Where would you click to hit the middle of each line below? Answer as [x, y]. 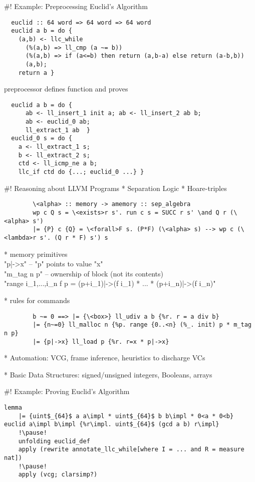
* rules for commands [37, 300]
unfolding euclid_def [54, 441]
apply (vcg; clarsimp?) [58, 475]
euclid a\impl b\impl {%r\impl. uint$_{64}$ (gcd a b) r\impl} [112, 424]
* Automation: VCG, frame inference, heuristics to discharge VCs [105, 358]
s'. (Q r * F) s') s [74, 237]
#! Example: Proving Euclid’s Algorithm [67, 391]
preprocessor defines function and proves [66, 89]
